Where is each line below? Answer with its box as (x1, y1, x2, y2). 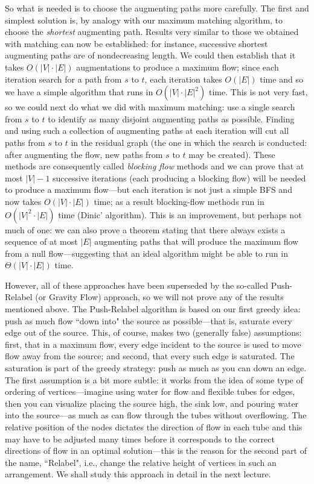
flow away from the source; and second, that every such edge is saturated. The (5, 350, 295, 362)
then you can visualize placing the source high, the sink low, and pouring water (5, 397, 299, 409)
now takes (5, 195, 42, 207)
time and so (260, 72, 303, 85)
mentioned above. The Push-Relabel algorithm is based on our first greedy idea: (5, 303, 301, 315)
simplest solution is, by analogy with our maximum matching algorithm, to (5, 13, 283, 26)
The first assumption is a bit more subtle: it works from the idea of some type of (5, 373, 303, 386)
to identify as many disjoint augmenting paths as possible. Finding (48, 112, 295, 125)
